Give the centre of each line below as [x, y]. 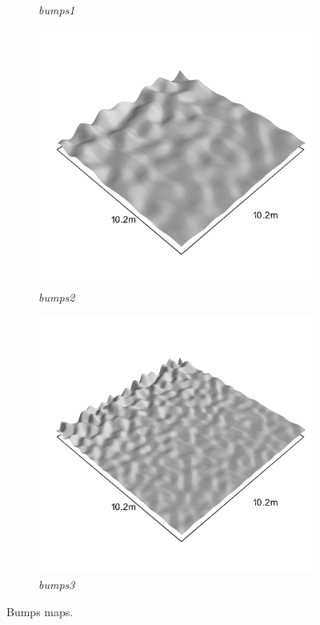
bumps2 [57, 296]
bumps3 [57, 584]
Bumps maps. [40, 611]
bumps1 [57, 10]
